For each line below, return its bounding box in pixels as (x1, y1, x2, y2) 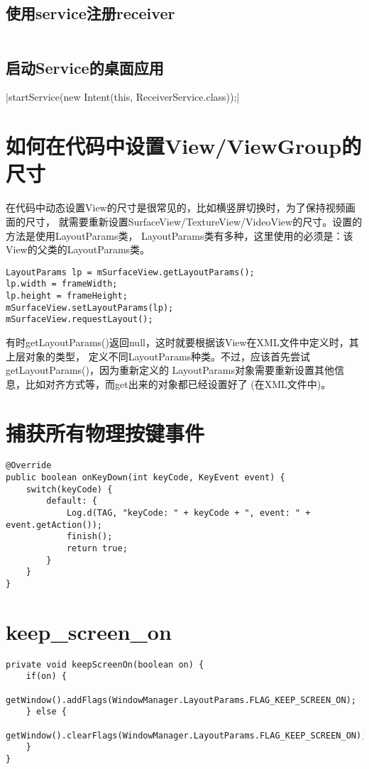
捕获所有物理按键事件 (6, 418, 205, 447)
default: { (46, 496, 97, 507)
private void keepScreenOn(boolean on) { (6, 659, 204, 670)
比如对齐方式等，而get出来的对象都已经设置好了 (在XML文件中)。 (25, 376, 331, 391)
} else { (26, 707, 67, 717)
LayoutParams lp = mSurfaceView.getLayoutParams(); (6, 267, 255, 277)
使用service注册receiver (6, 2, 175, 24)
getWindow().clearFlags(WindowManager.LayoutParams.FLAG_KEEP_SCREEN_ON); (6, 730, 367, 741)
